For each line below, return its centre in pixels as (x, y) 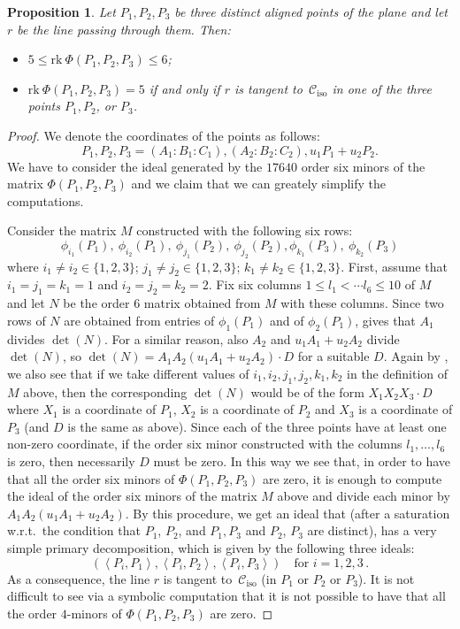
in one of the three (382, 88)
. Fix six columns (255, 284)
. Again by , (416, 356)
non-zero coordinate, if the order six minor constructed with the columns (205, 444)
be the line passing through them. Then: (124, 29)
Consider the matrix (62, 230)
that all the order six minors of (91, 478)
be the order (96, 303)
